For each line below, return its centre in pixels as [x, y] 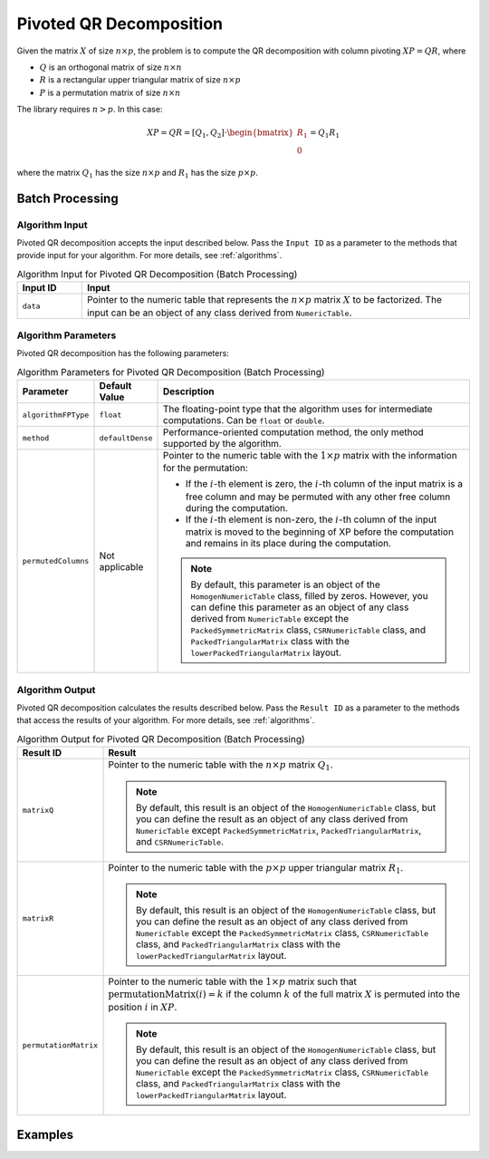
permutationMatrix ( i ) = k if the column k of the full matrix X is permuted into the [284, 994]
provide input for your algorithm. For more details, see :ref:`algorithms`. [149, 256]
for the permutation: [206, 468]
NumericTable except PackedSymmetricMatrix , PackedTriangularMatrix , [279, 830]
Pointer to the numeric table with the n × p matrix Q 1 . [221, 766]
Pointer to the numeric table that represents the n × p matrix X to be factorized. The [264, 300]
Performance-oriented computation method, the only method [294, 432]
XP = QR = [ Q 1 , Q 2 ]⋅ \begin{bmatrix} [221, 134]
